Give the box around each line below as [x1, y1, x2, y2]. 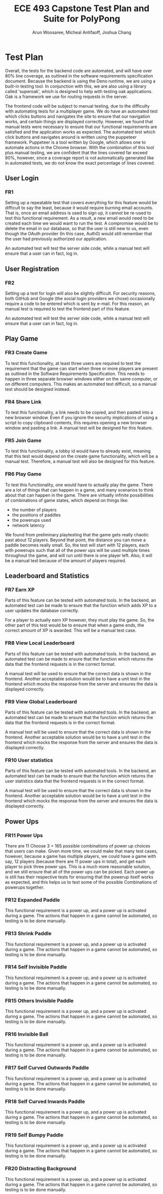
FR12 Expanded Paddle [5, 896, 60, 903]
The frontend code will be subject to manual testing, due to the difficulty [5, 103, 150, 109]
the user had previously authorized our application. [5, 236, 108, 242]
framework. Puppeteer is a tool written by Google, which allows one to [5, 139, 146, 145]
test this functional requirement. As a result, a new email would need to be [5, 215, 154, 221]
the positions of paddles [12, 512, 61, 518]
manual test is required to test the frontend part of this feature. [5, 306, 130, 312]
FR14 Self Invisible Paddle [5, 964, 67, 970]
